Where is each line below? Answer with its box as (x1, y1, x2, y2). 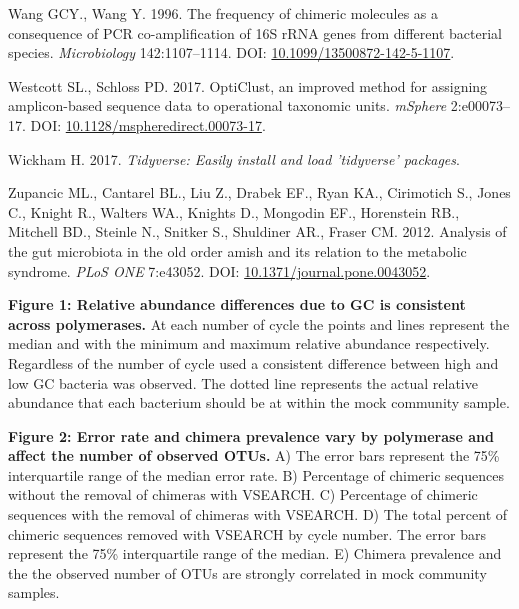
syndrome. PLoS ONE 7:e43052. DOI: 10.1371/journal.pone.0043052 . (8, 260, 431, 281)
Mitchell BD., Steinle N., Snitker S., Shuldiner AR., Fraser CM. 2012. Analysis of (8, 221, 507, 242)
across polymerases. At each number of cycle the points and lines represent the (8, 313, 510, 334)
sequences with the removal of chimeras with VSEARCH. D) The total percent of (8, 504, 508, 525)
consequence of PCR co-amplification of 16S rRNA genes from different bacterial (8, 22, 502, 43)
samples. (8, 582, 60, 603)
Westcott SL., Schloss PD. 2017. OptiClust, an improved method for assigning (8, 75, 488, 96)
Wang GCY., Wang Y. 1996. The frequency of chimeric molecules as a (8, 3, 439, 23)
